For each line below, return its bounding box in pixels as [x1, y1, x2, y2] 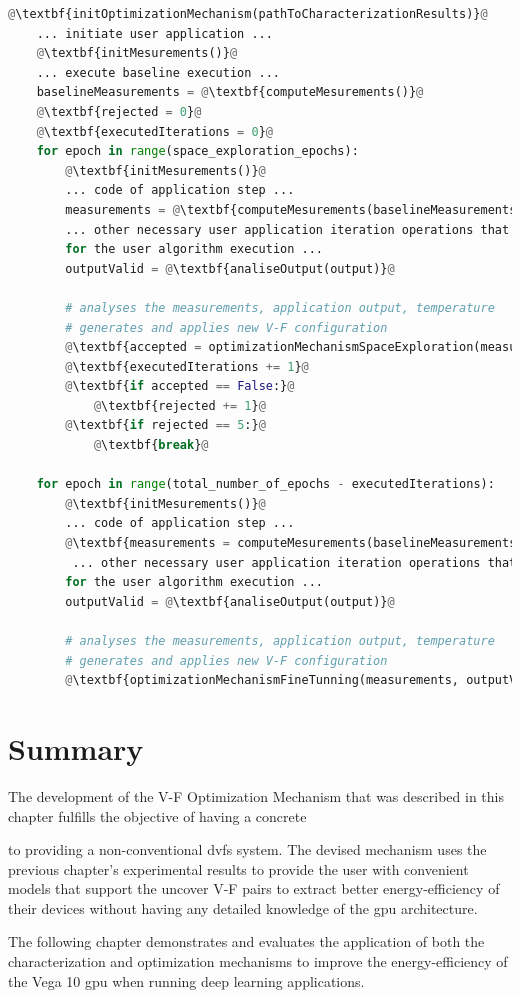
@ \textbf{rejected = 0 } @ [36, 104, 202, 119]
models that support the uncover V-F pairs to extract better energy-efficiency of [8, 878, 500, 899]
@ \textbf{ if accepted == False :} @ [65, 379, 295, 394]
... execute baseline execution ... [36, 65, 281, 80]
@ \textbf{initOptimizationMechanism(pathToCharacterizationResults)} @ [8, 7, 488, 21]
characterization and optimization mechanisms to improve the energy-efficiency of [8, 951, 508, 972]
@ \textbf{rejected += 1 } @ [93, 398, 266, 413]
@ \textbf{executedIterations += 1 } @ [65, 359, 309, 374]
